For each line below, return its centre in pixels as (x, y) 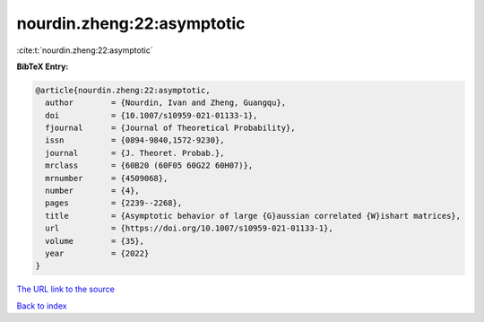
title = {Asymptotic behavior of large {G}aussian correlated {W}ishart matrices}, (253, 216)
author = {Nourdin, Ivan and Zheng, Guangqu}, (166, 103)
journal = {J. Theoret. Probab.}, (135, 153)
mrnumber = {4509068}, (107, 178)
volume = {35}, (95, 241)
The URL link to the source (66, 289)
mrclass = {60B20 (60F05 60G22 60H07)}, (149, 165)
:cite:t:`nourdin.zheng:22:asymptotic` (85, 50)
